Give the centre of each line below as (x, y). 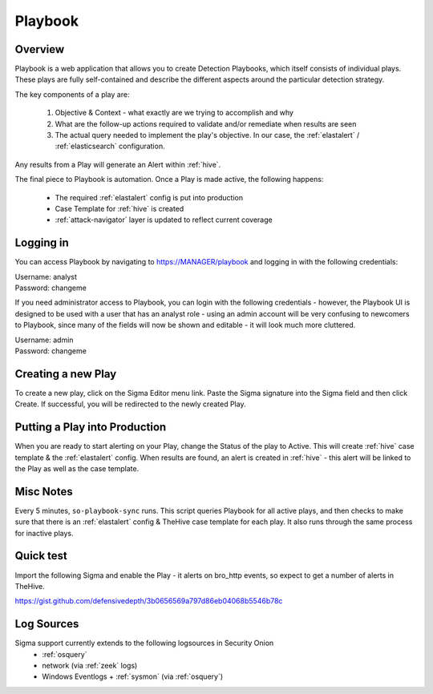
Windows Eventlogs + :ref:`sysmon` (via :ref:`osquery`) (133, 676)
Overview (40, 49)
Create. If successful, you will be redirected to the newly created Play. (130, 404)
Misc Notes (44, 492)
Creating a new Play (66, 374)
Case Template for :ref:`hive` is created (119, 208)
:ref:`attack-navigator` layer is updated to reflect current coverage (164, 220)
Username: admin (44, 340)
